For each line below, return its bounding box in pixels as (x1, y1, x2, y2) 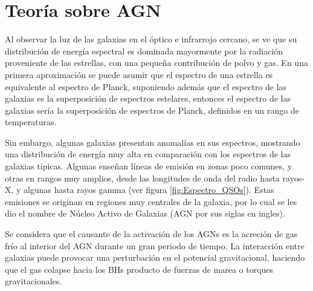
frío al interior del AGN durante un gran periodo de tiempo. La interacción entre (5, 239, 305, 252)
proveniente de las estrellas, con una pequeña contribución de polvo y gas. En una (5, 56, 308, 69)
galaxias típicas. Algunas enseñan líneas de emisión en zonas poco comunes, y (5, 160, 292, 172)
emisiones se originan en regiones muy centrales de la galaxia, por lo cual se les (5, 195, 297, 208)
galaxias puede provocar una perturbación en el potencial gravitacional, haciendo (5, 251, 305, 264)
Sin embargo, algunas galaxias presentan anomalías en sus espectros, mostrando (5, 136, 300, 148)
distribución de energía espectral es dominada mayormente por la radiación (5, 44, 283, 57)
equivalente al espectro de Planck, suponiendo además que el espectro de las (5, 80, 287, 93)
